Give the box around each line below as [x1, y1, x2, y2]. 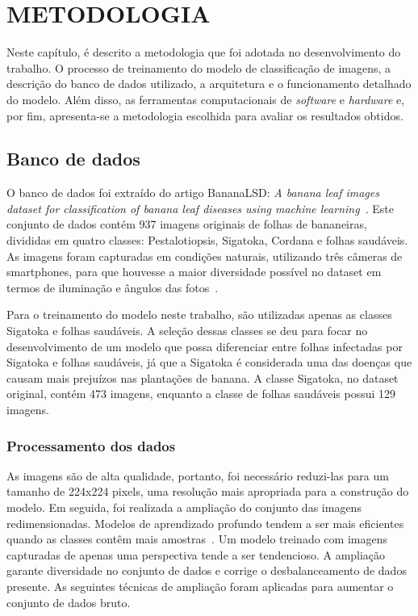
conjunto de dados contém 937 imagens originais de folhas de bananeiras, [6, 216, 367, 233]
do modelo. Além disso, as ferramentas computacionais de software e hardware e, [6, 90, 405, 107]
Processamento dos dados [6, 435, 176, 455]
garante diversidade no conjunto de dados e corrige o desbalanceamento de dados [6, 562, 407, 579]
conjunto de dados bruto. [6, 593, 131, 610]
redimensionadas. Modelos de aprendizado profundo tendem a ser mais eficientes [6, 514, 404, 531]
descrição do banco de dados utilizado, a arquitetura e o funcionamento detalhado [6, 75, 412, 92]
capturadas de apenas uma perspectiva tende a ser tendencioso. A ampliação [6, 546, 386, 563]
